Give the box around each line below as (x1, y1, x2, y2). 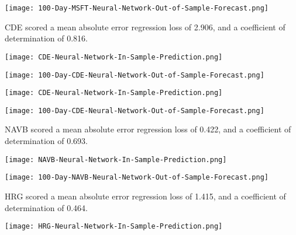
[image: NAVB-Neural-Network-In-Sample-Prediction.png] (5, 155, 227, 164)
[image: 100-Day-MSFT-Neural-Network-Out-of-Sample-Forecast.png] (5, 4, 269, 12)
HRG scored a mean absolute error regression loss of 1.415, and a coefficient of (5, 190, 286, 202)
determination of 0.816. (5, 32, 88, 44)
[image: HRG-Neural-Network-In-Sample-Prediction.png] (5, 222, 223, 231)
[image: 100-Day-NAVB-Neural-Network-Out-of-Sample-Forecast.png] (5, 173, 269, 182)
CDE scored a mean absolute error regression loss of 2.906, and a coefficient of (5, 20, 285, 33)
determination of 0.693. (5, 135, 88, 147)
